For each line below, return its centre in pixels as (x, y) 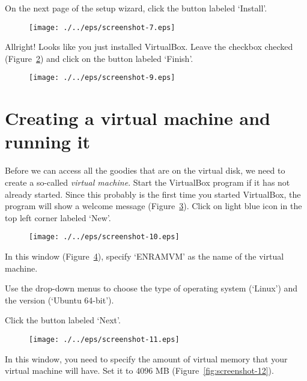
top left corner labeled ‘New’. (58, 217)
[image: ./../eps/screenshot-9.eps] (102, 78)
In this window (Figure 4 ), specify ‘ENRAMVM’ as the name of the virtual (144, 256)
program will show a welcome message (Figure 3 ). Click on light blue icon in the (153, 206)
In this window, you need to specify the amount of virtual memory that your (146, 358)
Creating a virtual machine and (138, 118)
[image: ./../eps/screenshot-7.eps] (102, 27)
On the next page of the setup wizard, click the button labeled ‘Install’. (136, 8)
